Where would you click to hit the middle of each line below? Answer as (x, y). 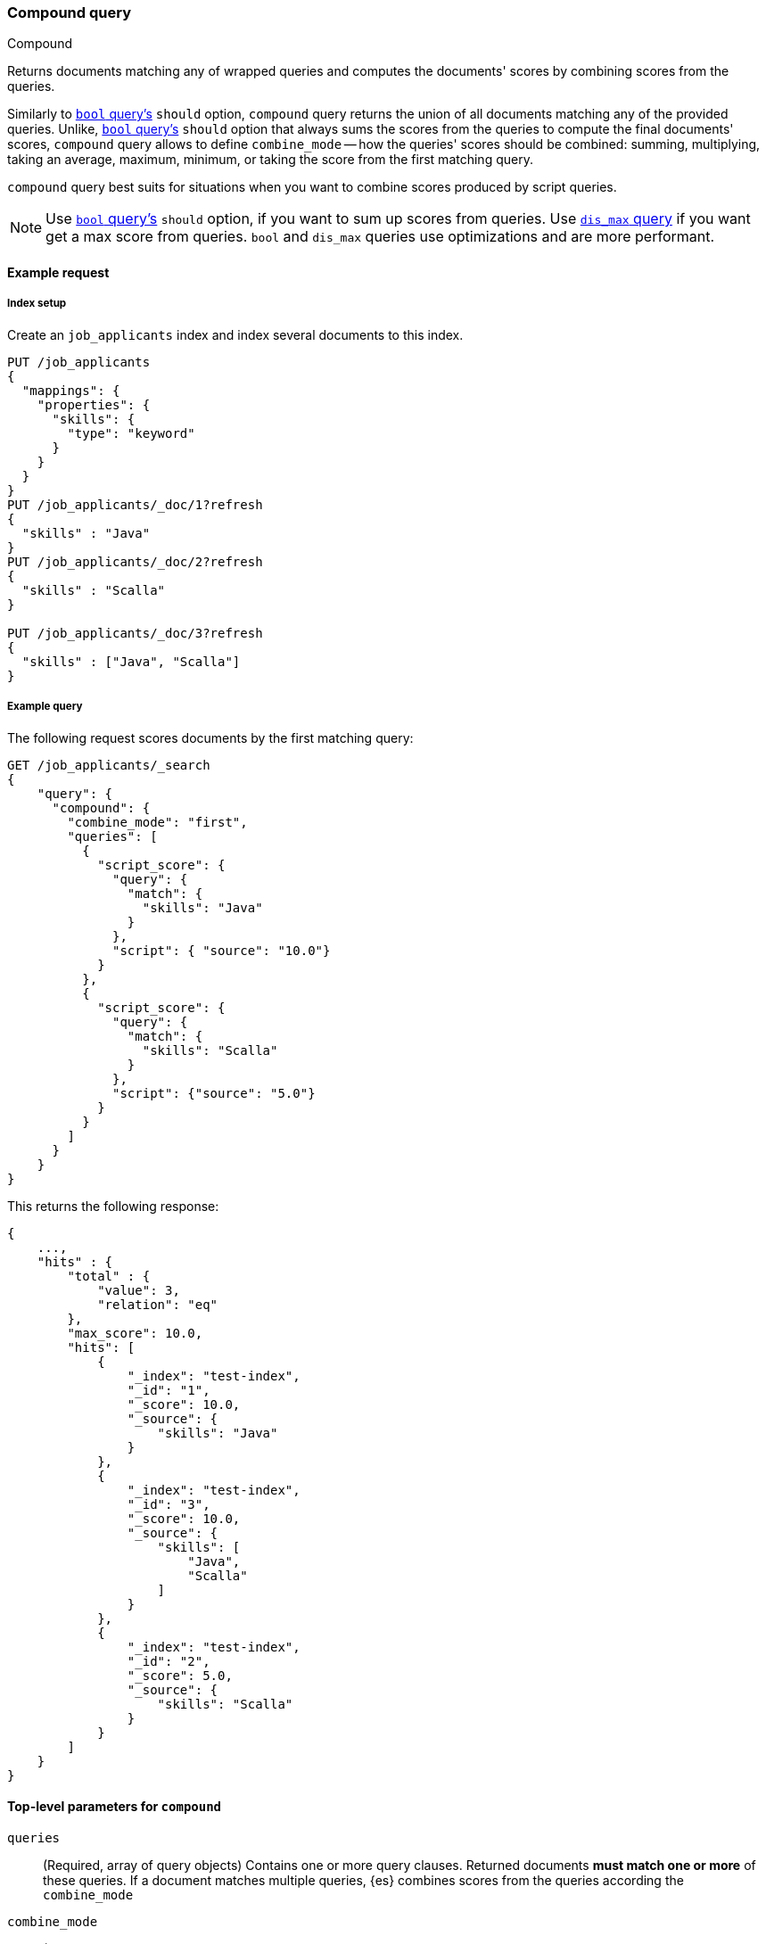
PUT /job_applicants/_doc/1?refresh (135, 504)
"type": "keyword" (131, 433)
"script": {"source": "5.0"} (214, 1093)
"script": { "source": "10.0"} (222, 950)
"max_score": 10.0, (135, 1333)
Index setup (37, 304)
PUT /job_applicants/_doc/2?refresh (135, 561)
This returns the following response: (113, 1206)
